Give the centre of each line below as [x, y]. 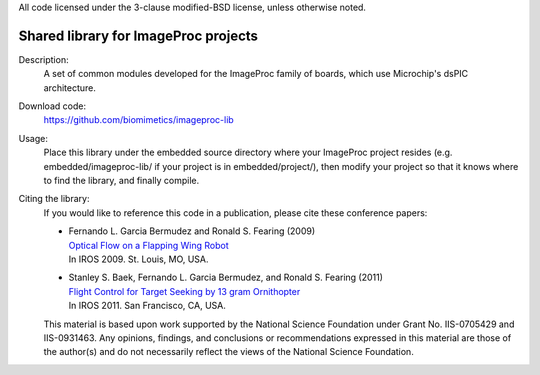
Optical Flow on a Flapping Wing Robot [148, 245]
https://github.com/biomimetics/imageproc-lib [138, 120]
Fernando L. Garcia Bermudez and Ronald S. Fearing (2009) [192, 231]
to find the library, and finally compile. [121, 181]
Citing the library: [54, 199]
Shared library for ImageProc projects [138, 35]
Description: [43, 59]
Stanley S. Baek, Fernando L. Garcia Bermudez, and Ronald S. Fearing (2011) [226, 277]
